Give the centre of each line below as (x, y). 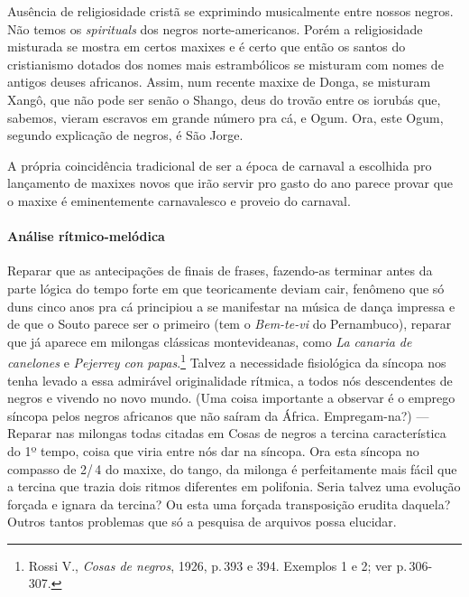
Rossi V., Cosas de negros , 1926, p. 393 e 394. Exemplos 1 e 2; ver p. (218, 565)
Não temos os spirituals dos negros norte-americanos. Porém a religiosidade (215, 28)
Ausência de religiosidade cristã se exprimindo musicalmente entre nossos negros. (230, 11)
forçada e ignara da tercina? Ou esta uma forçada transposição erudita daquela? (229, 504)
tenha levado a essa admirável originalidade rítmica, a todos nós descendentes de (230, 380)
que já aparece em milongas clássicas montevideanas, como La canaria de (210, 341)
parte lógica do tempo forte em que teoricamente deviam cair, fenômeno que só (226, 288)
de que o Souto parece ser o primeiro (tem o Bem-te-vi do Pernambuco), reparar (230, 324)
